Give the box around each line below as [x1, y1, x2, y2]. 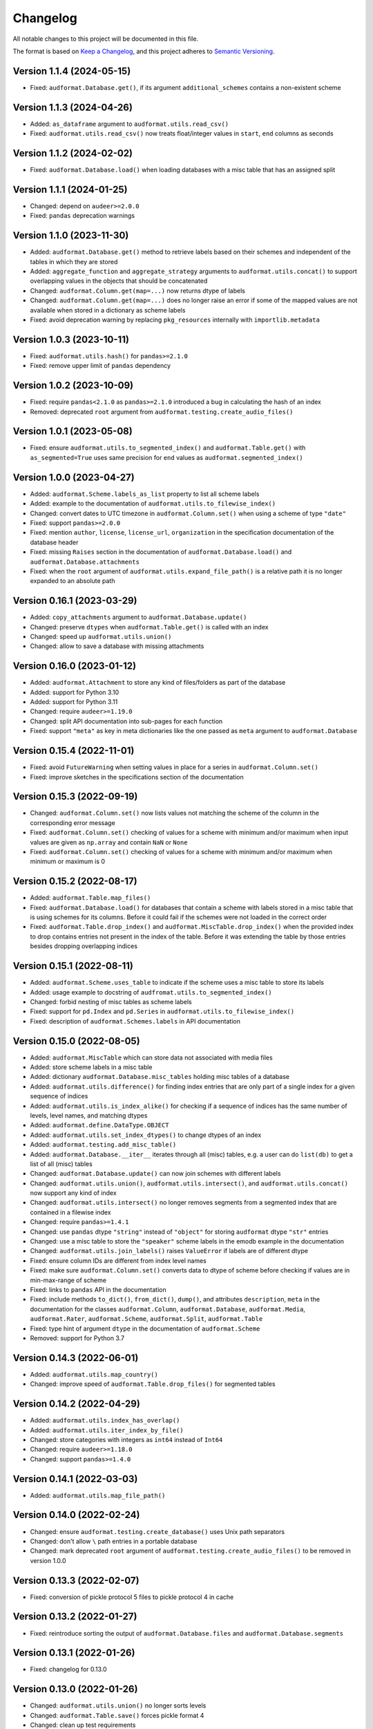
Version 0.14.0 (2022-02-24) [12, 1509, 140, 1521]
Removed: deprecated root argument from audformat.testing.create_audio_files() [30, 407, 294, 416]
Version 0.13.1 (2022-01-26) [12, 1647, 135, 1659]
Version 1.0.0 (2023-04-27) [12, 471, 135, 483]
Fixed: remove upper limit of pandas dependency [30, 362, 171, 370]
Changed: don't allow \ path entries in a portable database [30, 1537, 198, 1545]
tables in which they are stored [30, 257, 118, 266]
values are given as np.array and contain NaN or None [30, 838, 188, 847]
